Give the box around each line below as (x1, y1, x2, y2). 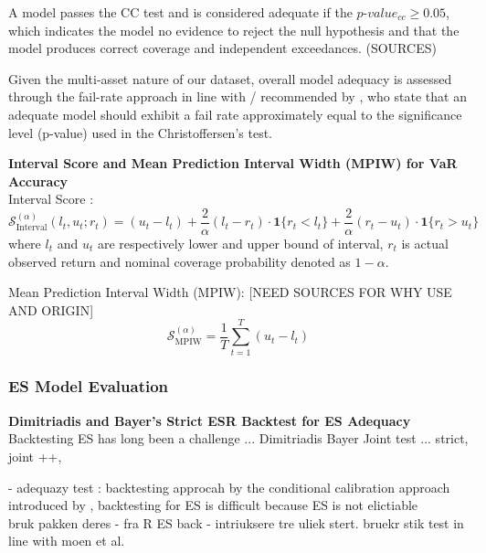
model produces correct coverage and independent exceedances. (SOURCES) (8, 38, 437, 58)
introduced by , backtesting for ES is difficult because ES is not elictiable (8, 495, 418, 515)
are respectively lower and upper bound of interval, (97, 234, 384, 252)
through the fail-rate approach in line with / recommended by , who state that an (8, 87, 467, 106)
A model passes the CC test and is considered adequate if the (8, 3, 353, 21)
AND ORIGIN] (8, 300, 94, 319)
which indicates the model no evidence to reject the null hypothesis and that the (8, 20, 460, 39)
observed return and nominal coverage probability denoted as (8, 251, 351, 271)
